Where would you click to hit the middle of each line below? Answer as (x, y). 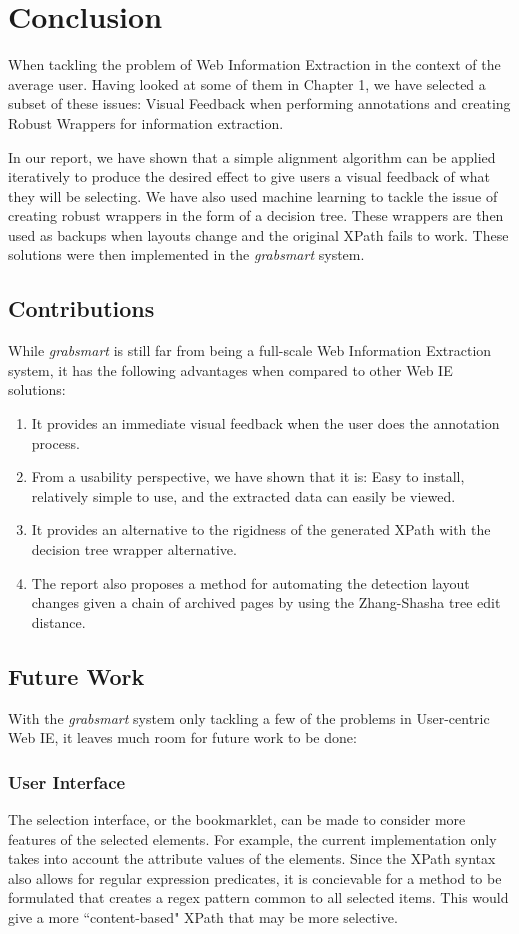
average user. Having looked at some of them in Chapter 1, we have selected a (247, 83)
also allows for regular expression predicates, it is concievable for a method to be (255, 877)
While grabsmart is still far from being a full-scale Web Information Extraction (250, 350)
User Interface (67, 781)
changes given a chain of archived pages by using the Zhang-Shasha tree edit (266, 602)
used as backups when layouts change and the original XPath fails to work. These (258, 234)
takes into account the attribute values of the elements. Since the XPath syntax (252, 858)
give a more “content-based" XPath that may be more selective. (203, 916)
